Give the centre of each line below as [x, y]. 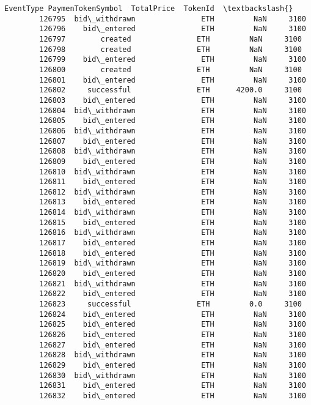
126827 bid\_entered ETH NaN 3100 [173, 345]
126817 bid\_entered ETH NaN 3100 [173, 243]
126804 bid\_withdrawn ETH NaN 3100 [173, 110]
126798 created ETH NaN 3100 [170, 49]
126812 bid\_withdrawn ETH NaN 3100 [173, 192]
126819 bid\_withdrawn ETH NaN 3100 [173, 263]
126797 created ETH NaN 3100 [170, 39]
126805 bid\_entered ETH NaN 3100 [173, 121]
